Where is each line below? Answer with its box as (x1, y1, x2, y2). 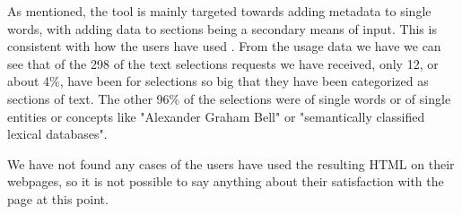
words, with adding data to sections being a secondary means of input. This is (7, 19, 437, 38)
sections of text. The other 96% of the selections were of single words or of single (7, 89, 451, 107)
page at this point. (7, 189, 109, 208)
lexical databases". (7, 124, 108, 143)
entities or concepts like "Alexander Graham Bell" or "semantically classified (7, 107, 425, 125)
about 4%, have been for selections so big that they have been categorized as (7, 72, 429, 90)
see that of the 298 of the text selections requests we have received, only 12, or (7, 54, 439, 73)
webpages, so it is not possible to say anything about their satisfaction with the (7, 172, 444, 191)
